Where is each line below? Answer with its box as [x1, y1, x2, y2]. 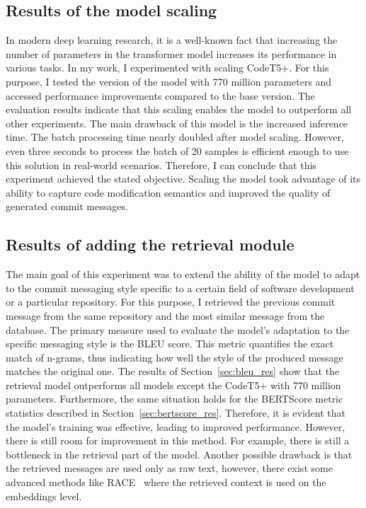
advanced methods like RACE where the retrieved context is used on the [6, 475, 326, 490]
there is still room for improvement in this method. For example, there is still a [6, 433, 350, 448]
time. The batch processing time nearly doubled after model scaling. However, [6, 129, 344, 144]
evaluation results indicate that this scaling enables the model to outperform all [6, 102, 352, 117]
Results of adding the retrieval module [6, 233, 294, 255]
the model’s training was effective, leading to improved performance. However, [6, 419, 345, 434]
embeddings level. [6, 488, 82, 503]
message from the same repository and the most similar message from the [6, 308, 325, 323]
